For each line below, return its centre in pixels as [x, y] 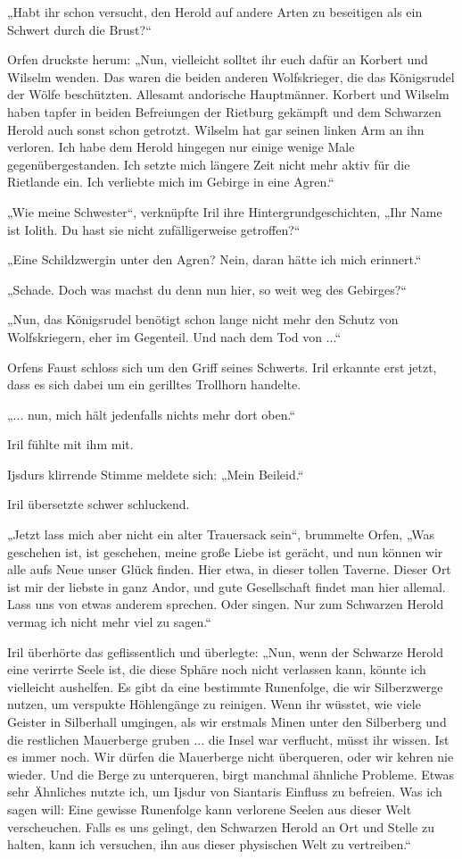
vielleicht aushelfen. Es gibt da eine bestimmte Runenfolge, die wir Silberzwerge [225, 686]
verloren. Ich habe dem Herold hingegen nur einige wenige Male [181, 147]
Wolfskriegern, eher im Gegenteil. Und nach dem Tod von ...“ [174, 336]
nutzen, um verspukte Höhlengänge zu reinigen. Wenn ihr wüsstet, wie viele [214, 704]
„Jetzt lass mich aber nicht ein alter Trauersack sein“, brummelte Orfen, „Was [221, 534]
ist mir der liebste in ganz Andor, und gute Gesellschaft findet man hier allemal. [227, 586]
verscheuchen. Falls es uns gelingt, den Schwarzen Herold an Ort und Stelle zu [221, 826]
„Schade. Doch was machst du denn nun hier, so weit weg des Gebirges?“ [207, 289]
